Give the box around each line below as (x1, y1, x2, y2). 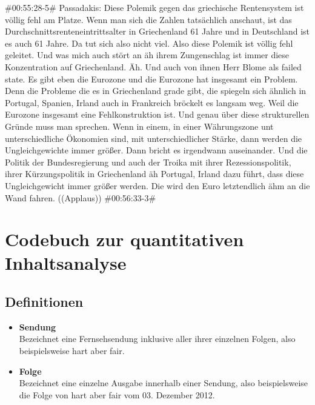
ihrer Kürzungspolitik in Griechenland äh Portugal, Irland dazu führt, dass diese (5, 167, 304, 180)
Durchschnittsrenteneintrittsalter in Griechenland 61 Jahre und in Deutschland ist (5, 25, 310, 38)
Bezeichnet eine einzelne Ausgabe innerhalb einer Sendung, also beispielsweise (19, 377, 308, 389)
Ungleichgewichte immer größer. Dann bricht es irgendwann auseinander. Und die (5, 144, 308, 156)
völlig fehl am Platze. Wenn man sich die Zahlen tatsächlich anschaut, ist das (5, 13, 292, 25)
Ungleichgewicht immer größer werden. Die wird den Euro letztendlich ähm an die (5, 179, 310, 192)
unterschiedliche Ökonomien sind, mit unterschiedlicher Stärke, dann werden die (5, 132, 302, 144)
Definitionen (5, 292, 84, 311)
